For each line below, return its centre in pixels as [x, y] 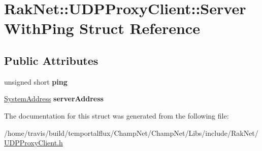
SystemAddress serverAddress [54, 99]
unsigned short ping [36, 81]
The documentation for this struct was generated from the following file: [117, 115]
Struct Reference [140, 28]
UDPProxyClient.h [34, 143]
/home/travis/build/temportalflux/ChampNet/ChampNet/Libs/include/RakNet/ [131, 133]
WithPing [39, 28]
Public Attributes [51, 60]
